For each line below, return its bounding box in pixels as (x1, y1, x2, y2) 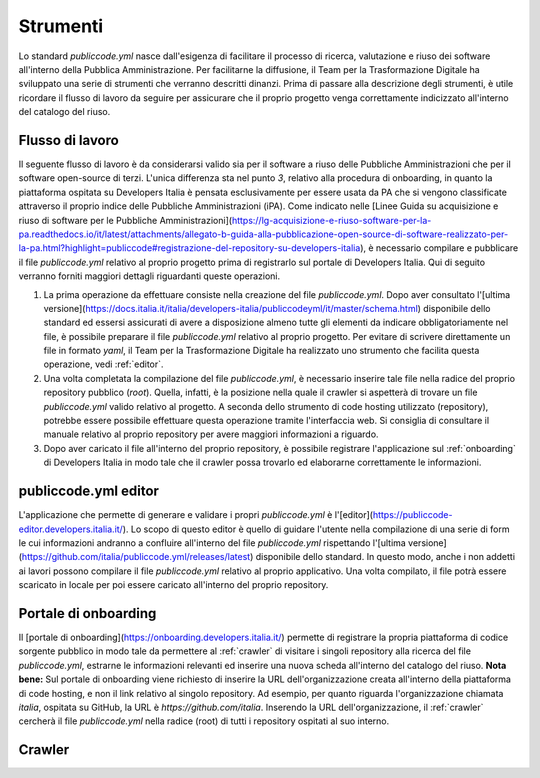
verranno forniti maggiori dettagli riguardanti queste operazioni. (18, 270, 281, 282)
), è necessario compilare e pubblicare (360, 242, 519, 254)
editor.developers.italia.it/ (18, 523, 124, 535)
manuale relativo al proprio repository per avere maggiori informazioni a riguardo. (43, 428, 379, 440)
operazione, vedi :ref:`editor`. (43, 358, 164, 370)
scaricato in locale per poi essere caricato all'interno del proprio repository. (18, 579, 329, 591)
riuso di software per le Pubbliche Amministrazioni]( (18, 214, 233, 226)
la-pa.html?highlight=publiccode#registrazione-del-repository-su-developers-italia (18, 242, 361, 254)
